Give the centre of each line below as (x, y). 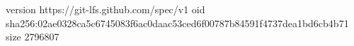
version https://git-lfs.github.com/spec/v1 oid (105, 9)
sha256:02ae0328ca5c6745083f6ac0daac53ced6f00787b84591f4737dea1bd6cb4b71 (177, 23)
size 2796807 (33, 37)
